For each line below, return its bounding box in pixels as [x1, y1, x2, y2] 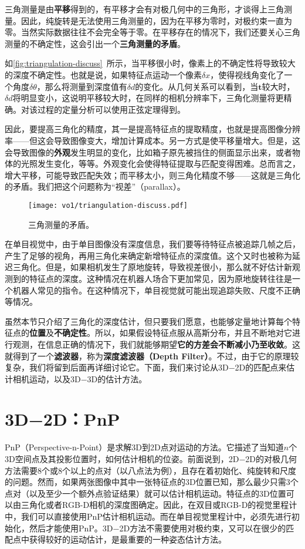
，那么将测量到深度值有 [36, 80, 127, 92]
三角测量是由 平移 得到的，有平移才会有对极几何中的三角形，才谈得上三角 [5, 3, 284, 15]
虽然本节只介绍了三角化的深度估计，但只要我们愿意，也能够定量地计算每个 [5, 315, 292, 327]
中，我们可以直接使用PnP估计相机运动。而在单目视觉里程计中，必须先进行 [5, 510, 292, 522]
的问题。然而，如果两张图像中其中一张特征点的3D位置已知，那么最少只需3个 [5, 476, 299, 488]
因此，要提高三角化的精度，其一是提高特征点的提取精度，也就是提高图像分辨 [5, 123, 300, 135]
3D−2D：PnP [5, 407, 120, 431]
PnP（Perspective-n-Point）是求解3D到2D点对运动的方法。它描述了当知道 [5, 441, 284, 453]
